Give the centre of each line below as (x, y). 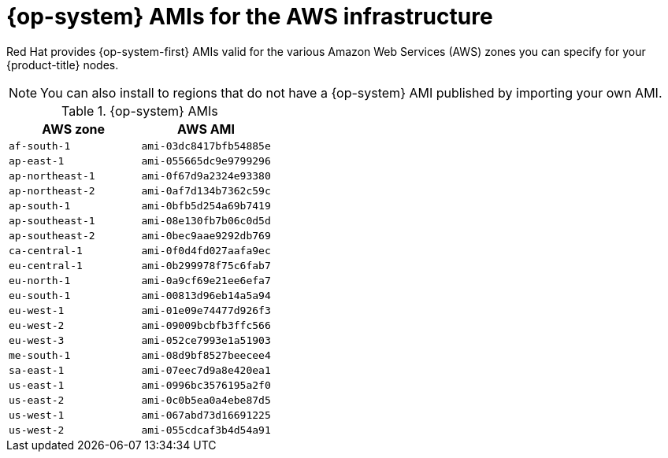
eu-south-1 (40, 295)
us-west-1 (37, 415)
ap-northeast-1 (52, 175)
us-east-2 (37, 400)
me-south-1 (40, 355)
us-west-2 (37, 430)
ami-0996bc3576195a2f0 (206, 385)
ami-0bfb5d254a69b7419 (206, 205)
